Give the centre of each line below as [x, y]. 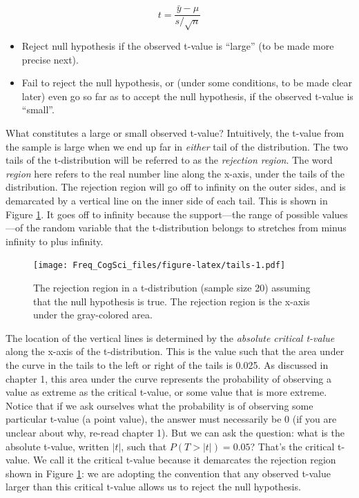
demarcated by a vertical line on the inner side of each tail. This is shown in [167, 200]
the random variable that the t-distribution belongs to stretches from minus [186, 228]
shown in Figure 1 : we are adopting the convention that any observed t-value [168, 473]
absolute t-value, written [57, 446]
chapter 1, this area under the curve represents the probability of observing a [168, 378]
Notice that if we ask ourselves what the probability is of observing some [159, 405]
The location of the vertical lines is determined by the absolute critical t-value [170, 337]
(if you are [314, 419]
